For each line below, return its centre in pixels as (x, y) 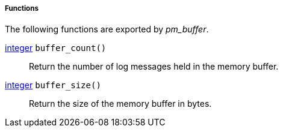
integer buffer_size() (53, 85)
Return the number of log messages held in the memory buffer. (154, 67)
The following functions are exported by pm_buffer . (107, 29)
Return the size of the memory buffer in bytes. (120, 104)
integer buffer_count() (56, 48)
